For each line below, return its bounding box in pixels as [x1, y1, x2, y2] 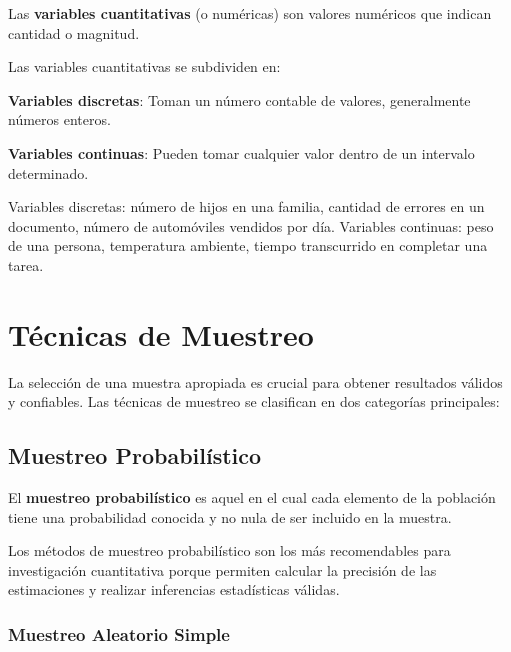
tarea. [8, 254, 44, 275]
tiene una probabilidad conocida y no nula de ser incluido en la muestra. [8, 506, 452, 527]
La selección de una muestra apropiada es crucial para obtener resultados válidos [8, 371, 503, 392]
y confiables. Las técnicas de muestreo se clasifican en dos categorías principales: [8, 391, 500, 412]
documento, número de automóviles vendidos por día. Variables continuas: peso [8, 215, 494, 236]
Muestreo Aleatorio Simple [8, 621, 230, 646]
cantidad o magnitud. [8, 22, 140, 43]
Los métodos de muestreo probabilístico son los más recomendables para [8, 540, 451, 561]
